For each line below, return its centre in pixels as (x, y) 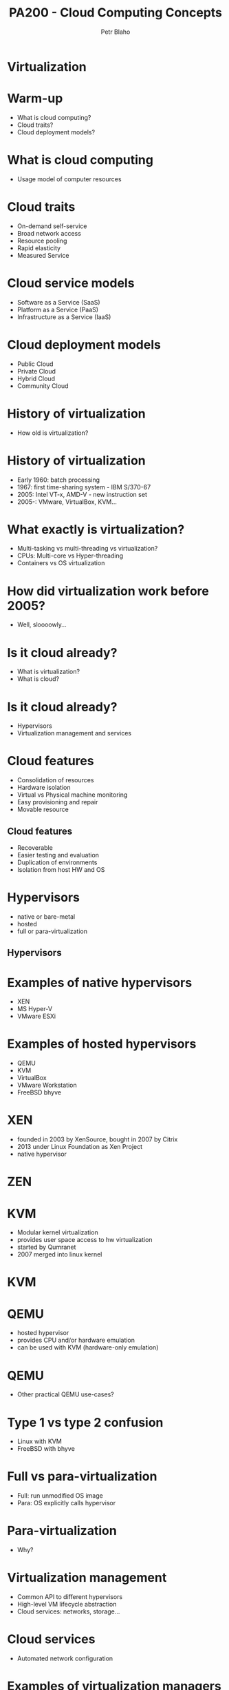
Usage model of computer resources (69, 179)
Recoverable (35, 848)
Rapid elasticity (39, 248)
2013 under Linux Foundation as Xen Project (80, 1147)
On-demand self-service (52, 226)
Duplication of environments (57, 862)
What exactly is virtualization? (96, 529)
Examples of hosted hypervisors (102, 1044)
